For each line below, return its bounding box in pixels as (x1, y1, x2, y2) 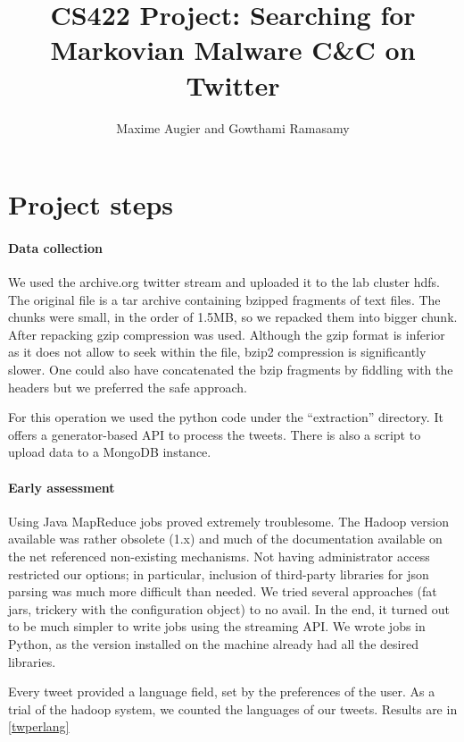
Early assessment (8, 477, 115, 496)
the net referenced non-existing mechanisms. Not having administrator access (8, 547, 430, 565)
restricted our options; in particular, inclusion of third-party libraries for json (8, 564, 429, 583)
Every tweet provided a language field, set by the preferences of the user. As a (8, 682, 435, 701)
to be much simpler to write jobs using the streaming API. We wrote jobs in (8, 617, 426, 636)
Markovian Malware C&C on (50, 31, 416, 68)
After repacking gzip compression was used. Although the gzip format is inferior (8, 325, 445, 343)
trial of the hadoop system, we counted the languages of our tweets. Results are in (8, 699, 458, 718)
